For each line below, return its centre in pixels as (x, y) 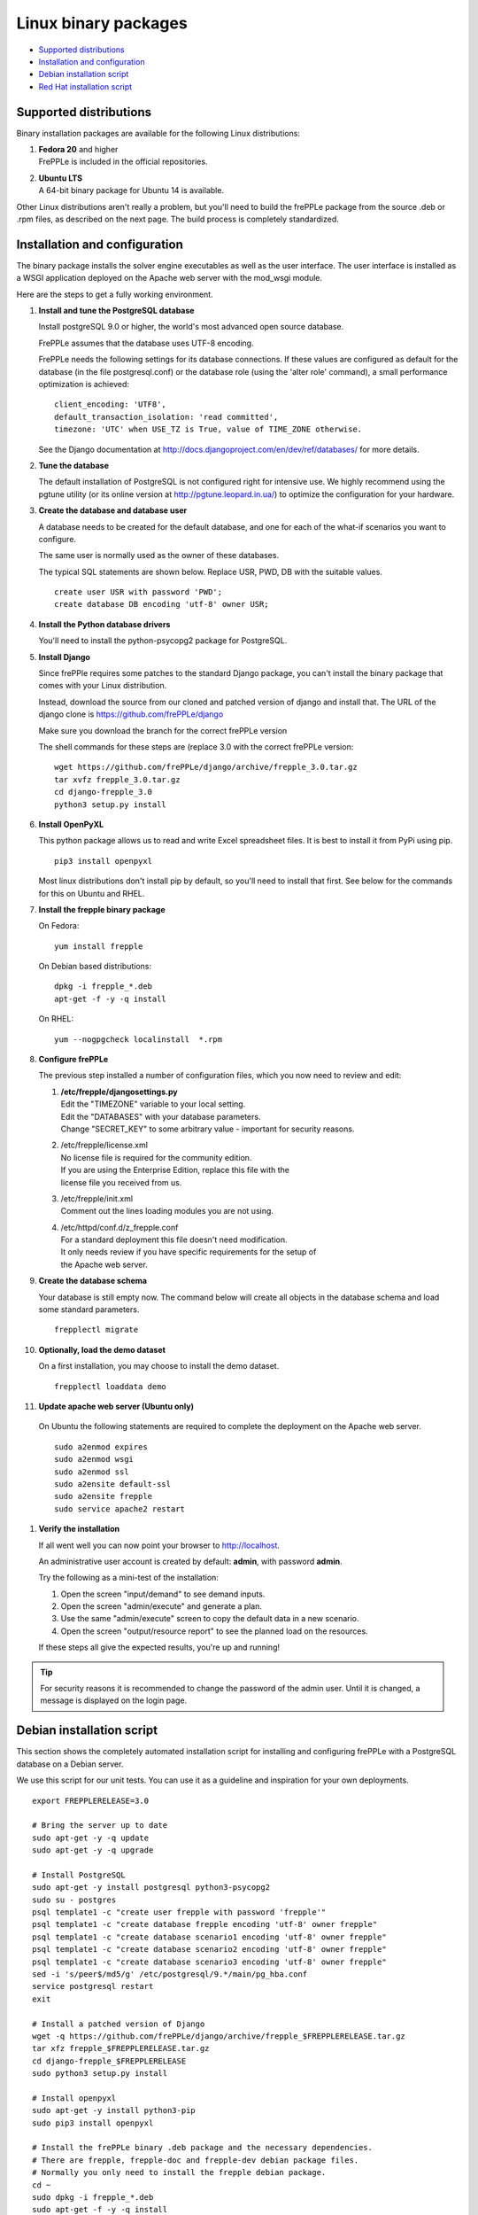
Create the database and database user (113, 510)
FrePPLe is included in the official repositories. (123, 162)
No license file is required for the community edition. (156, 1157)
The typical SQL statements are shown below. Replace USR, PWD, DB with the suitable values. (210, 571)
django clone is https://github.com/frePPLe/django (131, 714)
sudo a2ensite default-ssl (113, 1484)
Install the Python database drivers (104, 624)
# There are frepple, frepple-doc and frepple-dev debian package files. (196, 2160)
